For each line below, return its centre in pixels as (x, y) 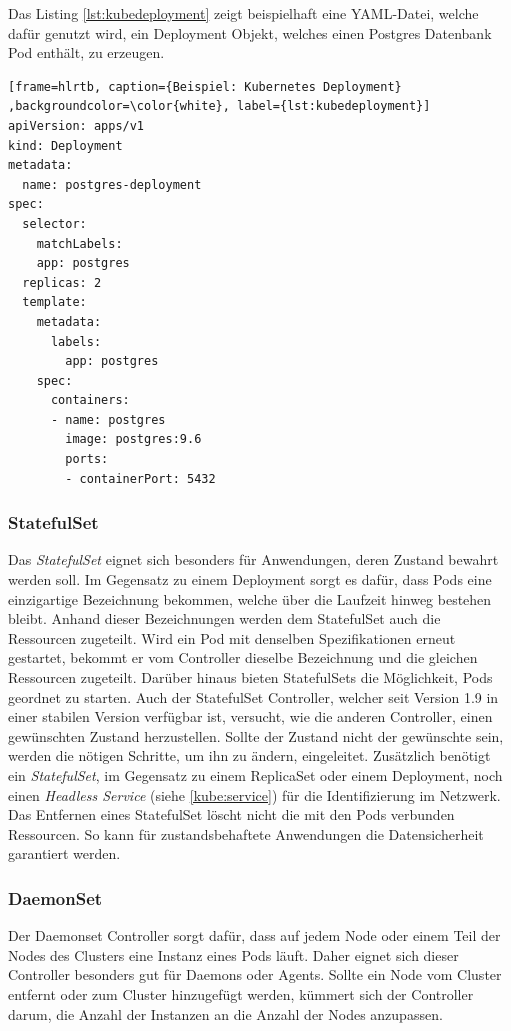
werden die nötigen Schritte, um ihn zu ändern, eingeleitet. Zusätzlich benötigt (249, 755)
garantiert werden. (64, 853)
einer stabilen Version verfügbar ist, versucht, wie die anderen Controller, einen (250, 716)
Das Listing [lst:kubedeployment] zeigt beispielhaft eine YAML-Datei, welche (243, 13)
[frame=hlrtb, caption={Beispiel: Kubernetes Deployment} (205, 86)
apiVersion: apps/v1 (76, 125)
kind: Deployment (65, 145)
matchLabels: (79, 243)
